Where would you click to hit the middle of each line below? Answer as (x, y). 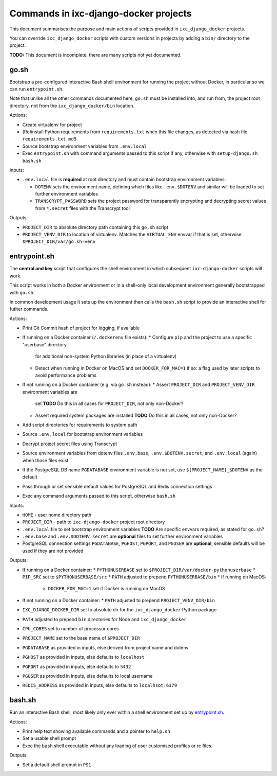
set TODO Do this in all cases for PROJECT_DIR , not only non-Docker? (109, 403)
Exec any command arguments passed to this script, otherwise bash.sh (99, 496)
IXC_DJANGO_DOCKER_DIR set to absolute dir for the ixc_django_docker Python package (120, 610)
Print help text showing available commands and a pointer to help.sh (96, 731)
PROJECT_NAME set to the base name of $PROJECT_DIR (81, 638)
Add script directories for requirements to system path (80, 425)
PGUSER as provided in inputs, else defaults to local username (87, 676)
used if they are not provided (53, 551)
